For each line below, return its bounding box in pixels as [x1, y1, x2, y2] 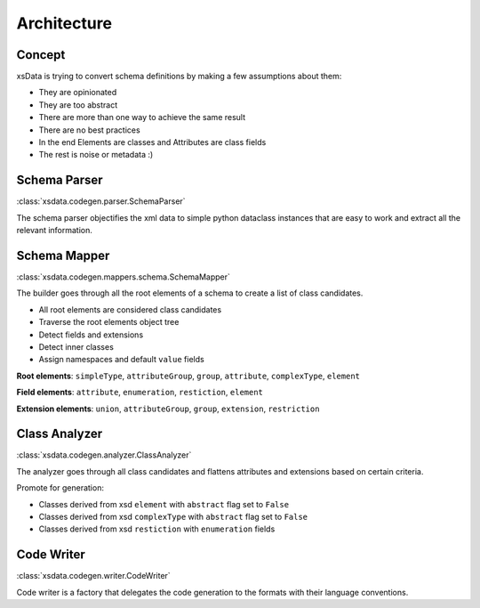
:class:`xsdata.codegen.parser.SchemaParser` [16, 196, 186, 207]
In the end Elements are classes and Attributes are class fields [38, 137, 267, 148]
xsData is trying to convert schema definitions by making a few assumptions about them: [16, 71, 342, 82]
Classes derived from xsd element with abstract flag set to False [38, 499, 289, 509]
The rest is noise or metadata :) [38, 150, 154, 160]
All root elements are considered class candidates [38, 304, 222, 315]
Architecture [16, 13, 113, 33]
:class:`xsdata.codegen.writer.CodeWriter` [16, 571, 171, 581]
